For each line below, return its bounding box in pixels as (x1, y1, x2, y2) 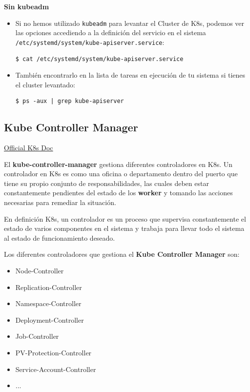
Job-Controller (15, 331, 59, 341)
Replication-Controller (15, 282, 82, 292)
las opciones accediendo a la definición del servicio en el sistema (15, 27, 206, 38)
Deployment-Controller (15, 314, 84, 325)
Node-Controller (15, 266, 64, 276)
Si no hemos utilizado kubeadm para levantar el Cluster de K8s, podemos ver (15, 18, 245, 28)
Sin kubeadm (4, 1, 49, 11)
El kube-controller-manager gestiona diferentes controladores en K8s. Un (4, 159, 232, 169)
